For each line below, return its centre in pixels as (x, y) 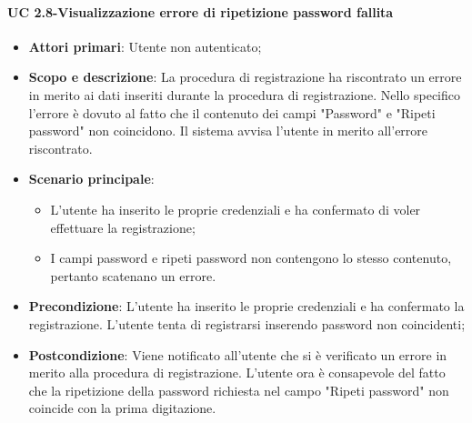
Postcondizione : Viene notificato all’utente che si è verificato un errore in (238, 354)
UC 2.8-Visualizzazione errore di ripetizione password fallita (201, 11)
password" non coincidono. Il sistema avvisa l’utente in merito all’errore (228, 131)
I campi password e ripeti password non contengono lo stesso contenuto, (251, 258)
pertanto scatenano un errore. (133, 275)
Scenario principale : (91, 179)
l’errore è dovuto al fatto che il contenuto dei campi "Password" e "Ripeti (232, 112)
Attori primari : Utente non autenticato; (145, 46)
